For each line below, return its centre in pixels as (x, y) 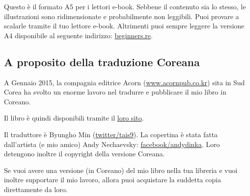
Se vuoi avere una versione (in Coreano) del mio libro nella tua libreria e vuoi (121, 170)
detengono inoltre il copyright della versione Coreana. (84, 154)
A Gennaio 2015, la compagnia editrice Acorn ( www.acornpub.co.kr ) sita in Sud (125, 82)
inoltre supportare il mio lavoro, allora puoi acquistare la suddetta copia (112, 180)
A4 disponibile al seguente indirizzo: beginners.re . (78, 35)
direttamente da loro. (36, 189)
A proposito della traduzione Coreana (102, 61)
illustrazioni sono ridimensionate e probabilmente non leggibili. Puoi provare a (122, 16)
